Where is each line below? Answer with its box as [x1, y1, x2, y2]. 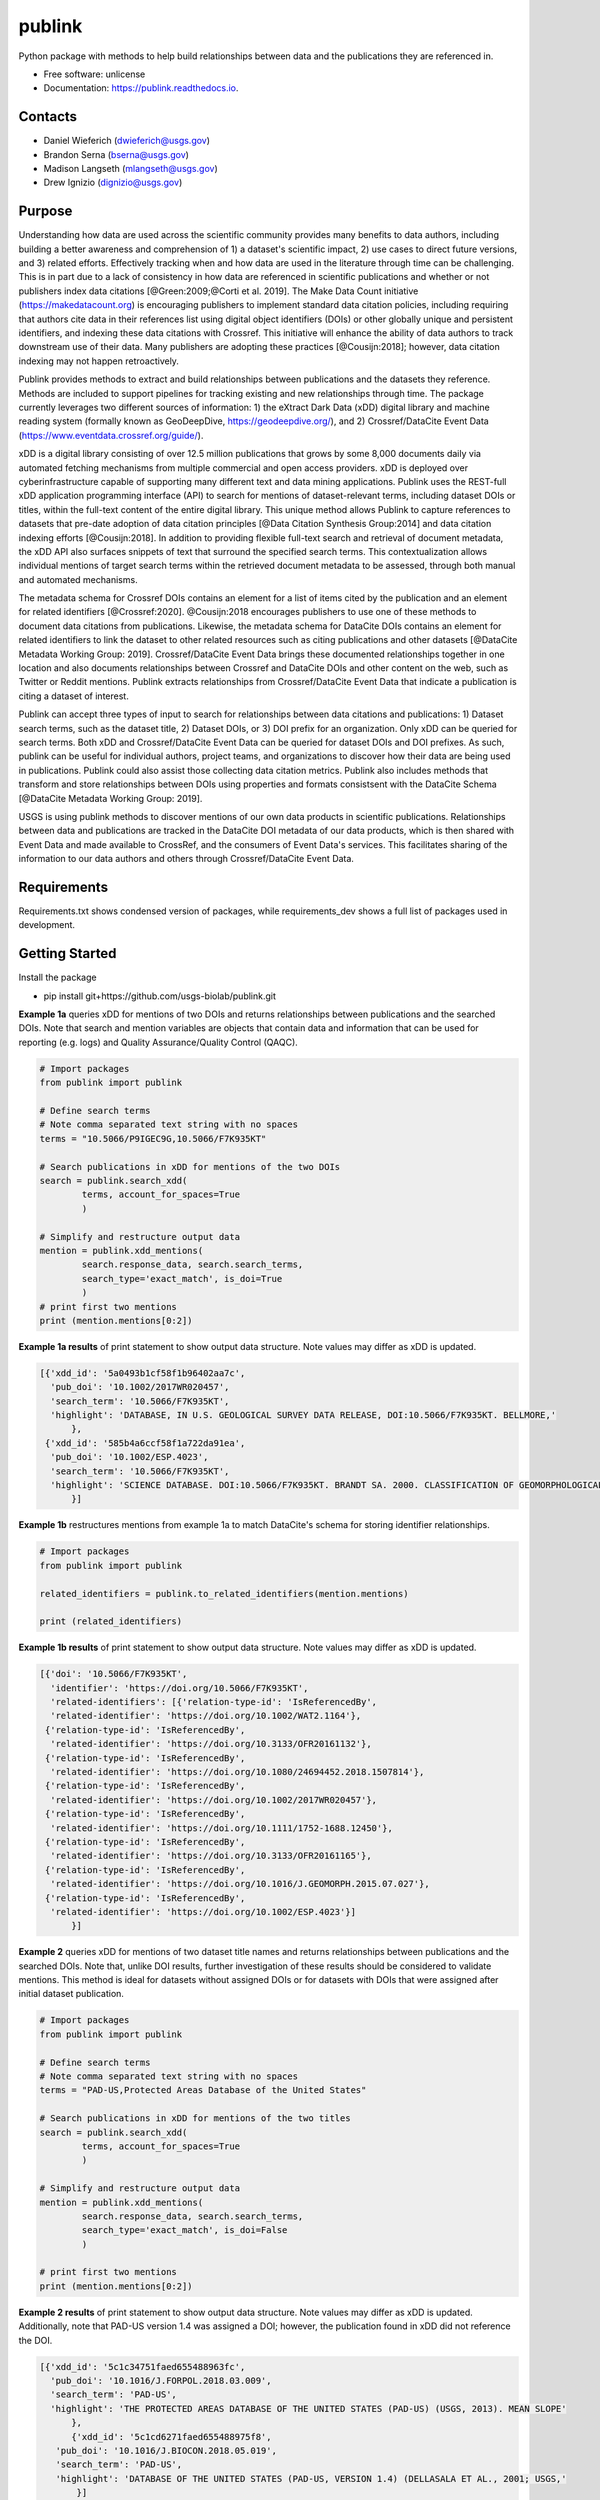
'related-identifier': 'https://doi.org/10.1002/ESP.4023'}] [50, 1906, 357, 1917]
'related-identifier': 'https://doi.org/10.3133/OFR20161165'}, [50, 1850, 372, 1862]
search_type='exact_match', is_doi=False [81, 2225, 288, 2236]
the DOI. [18, 2334, 53, 2346]
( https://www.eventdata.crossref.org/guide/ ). [18, 429, 204, 441]
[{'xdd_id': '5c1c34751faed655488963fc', [39, 2361, 246, 2372]
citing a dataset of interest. [18, 690, 129, 702]
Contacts [18, 108, 78, 125]
